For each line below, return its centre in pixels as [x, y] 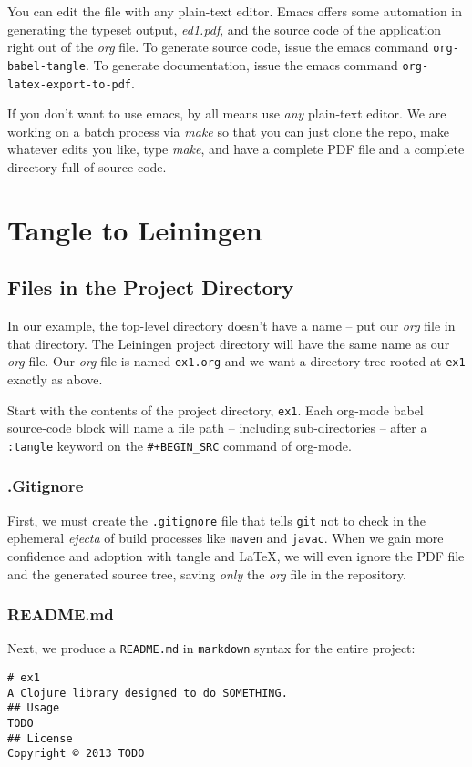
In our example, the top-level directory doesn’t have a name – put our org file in [231, 326]
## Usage [34, 708]
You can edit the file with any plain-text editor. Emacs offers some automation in [235, 11]
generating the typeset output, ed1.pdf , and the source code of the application [225, 29]
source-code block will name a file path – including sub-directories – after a [217, 428]
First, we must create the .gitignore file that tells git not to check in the [217, 520]
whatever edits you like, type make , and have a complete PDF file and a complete [236, 149]
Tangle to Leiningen [135, 229]
